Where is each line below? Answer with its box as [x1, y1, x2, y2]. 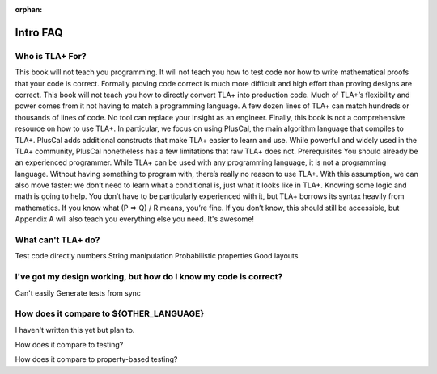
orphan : [15, 5, 43, 14]
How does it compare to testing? [15, 340, 124, 350]
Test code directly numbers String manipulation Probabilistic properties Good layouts [15, 251, 299, 261]
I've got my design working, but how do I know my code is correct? [15, 271, 283, 283]
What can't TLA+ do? [15, 234, 100, 246]
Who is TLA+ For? [15, 50, 87, 61]
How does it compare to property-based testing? [15, 355, 178, 364]
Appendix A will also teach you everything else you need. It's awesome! [15, 214, 255, 224]
